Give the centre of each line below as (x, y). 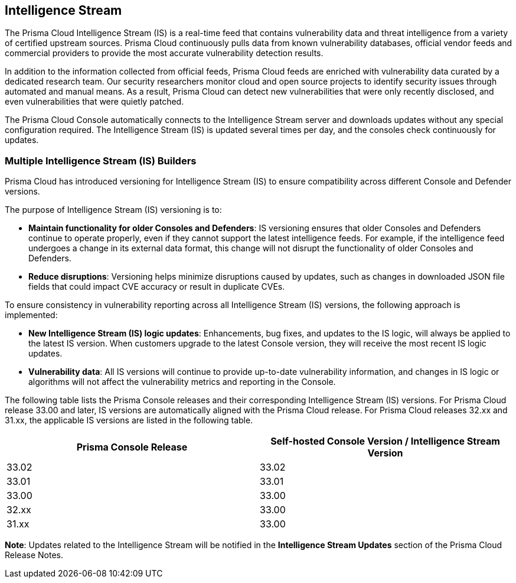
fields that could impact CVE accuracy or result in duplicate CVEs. (157, 287)
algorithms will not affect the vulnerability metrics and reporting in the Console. (182, 382)
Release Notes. (34, 555)
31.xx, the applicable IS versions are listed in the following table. (129, 420)
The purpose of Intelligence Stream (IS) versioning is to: (113, 210)
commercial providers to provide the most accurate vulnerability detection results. (164, 53)
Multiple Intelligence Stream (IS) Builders (101, 161)
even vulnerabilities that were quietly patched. (94, 102)
